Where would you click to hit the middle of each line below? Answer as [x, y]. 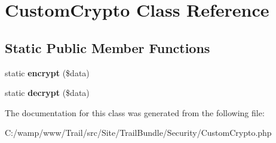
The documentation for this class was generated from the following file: [135, 112]
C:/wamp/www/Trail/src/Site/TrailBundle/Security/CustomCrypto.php [138, 133]
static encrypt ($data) [47, 72]
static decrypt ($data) [47, 93]
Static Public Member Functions [108, 47]
